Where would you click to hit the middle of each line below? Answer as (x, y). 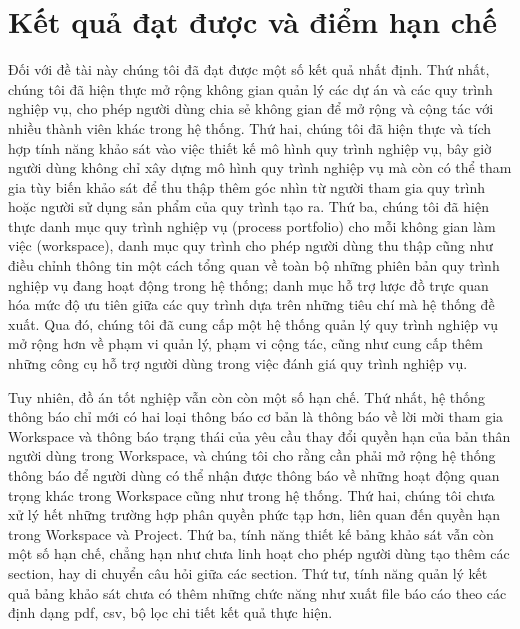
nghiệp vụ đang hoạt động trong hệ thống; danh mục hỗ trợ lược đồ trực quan (248, 284)
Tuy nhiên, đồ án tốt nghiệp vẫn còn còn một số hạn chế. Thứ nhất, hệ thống (246, 396)
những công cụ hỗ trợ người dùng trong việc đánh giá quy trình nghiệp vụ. (238, 363)
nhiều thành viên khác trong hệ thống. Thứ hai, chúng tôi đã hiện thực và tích (250, 127)
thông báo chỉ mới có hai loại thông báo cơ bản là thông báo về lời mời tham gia (256, 416)
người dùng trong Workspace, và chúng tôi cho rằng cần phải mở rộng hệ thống (252, 455)
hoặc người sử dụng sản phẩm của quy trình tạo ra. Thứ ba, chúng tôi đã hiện (248, 206)
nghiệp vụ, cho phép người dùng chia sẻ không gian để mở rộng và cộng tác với (251, 108)
